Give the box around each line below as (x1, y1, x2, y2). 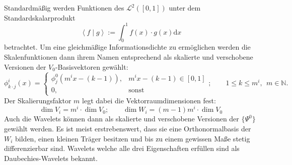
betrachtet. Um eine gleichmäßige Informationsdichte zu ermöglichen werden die (4, 42, 251, 52)
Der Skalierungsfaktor (4, 95, 71, 105)
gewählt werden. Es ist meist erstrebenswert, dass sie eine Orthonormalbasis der (4, 123, 251, 133)
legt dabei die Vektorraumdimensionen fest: (82, 95, 216, 105)
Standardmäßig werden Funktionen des (4, 3, 124, 13)
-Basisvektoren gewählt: (55, 61, 128, 72)
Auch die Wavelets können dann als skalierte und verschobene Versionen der (4, 113, 239, 124)
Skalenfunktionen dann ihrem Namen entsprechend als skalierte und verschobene (4, 52, 253, 62)
